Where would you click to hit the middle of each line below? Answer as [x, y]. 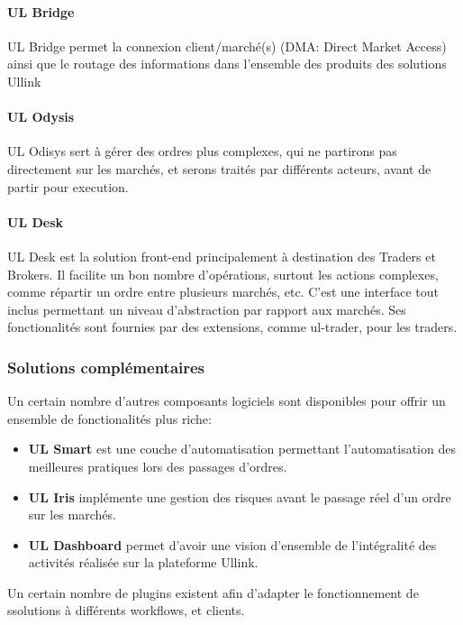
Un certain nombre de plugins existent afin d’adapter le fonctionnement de [213, 592]
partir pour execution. [68, 186]
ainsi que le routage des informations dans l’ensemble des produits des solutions [227, 64]
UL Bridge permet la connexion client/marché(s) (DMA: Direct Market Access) [227, 46]
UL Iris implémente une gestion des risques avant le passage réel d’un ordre [240, 496]
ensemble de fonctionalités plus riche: [109, 418]
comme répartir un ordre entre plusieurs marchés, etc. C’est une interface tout [223, 292]
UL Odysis [41, 117]
